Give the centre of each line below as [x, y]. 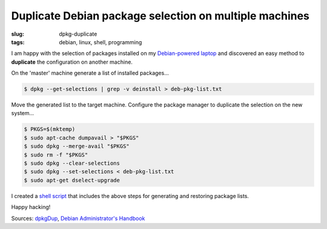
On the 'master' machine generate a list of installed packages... [90, 73]
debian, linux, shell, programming [101, 42]
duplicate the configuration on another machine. [72, 62]
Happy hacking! [31, 207]
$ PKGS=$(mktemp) [50, 129]
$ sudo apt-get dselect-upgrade [72, 180]
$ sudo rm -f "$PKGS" [56, 155]
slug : [18, 34]
